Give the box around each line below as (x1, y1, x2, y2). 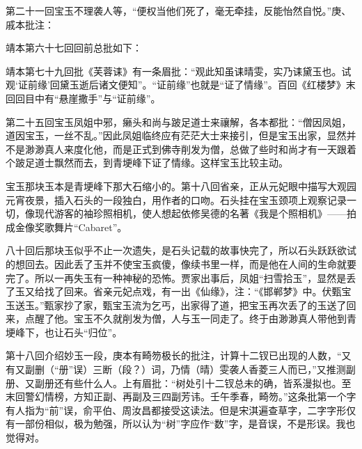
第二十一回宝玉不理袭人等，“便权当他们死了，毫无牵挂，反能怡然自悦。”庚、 (6, 3, 352, 17)
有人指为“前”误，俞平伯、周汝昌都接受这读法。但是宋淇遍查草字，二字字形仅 (6, 402, 356, 417)
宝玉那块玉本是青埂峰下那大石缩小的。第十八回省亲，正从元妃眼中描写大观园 (6, 178, 356, 193)
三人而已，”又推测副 (268, 362, 356, 377)
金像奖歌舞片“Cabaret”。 (15, 219, 127, 234)
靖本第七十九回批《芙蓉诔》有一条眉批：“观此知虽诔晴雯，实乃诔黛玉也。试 (6, 63, 352, 78)
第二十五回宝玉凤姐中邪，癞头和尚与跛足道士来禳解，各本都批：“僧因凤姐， (6, 114, 352, 129)
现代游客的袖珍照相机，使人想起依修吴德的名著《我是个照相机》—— (34, 206, 347, 221)
